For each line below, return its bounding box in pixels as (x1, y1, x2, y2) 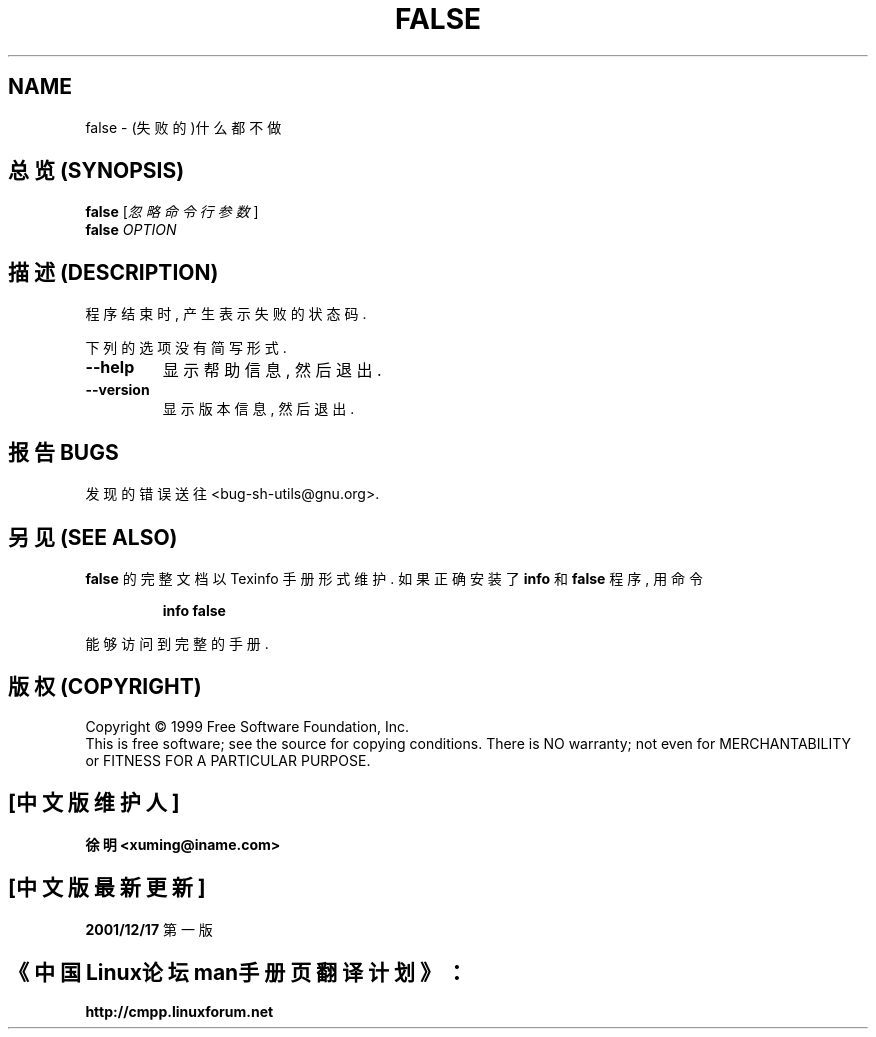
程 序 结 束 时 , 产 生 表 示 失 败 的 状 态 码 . (85, 305, 367, 323)
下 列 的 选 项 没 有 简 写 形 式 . (85, 339, 287, 357)
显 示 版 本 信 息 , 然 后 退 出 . (162, 400, 355, 418)
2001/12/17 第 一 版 (85, 920, 213, 938)
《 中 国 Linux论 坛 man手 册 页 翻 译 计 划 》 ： (8, 959, 467, 985)
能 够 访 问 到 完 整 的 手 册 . (85, 634, 269, 652)
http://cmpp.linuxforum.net (85, 1003, 274, 1021)
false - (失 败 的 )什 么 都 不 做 (85, 118, 282, 136)
